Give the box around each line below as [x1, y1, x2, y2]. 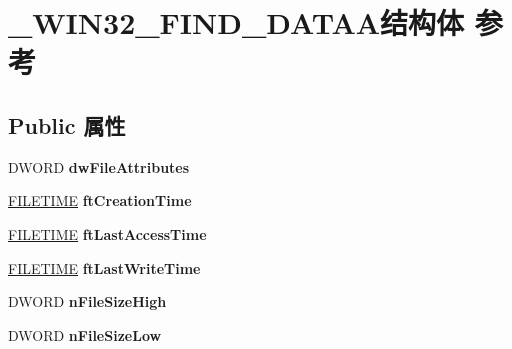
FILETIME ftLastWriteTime [8, 257, 201, 278]
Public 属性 [8, 109, 126, 140]
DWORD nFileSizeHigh [8, 291, 167, 312]
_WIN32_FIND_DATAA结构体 [8, 2, 465, 43]
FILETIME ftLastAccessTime [8, 223, 207, 244]
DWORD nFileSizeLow [8, 324, 162, 345]
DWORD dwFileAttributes [8, 156, 190, 177]
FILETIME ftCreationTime [8, 190, 192, 211]
